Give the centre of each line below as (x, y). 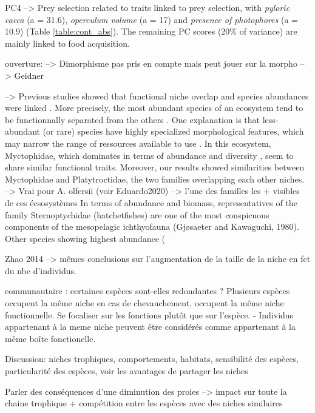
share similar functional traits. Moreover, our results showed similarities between (155, 167)
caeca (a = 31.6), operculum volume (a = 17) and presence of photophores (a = (151, 19)
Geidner (29, 75)
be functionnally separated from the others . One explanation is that (133, 119)
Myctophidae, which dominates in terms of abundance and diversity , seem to (149, 155)
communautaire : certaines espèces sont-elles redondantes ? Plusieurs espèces (147, 291)
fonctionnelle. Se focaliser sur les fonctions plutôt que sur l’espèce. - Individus (149, 314)
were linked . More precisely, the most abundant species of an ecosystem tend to (154, 108)
